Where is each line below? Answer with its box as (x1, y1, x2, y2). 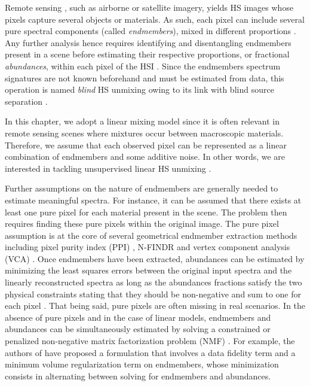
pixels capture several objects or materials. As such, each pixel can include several (5, 13, 305, 25)
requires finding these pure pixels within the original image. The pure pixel (5, 217, 279, 230)
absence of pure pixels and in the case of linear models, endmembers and (5, 311, 271, 323)
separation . (5, 95, 48, 107)
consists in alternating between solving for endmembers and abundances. (5, 369, 271, 382)
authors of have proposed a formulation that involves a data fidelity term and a (5, 346, 296, 358)
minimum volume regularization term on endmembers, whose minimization (5, 358, 279, 370)
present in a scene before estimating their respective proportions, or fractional (5, 48, 290, 60)
